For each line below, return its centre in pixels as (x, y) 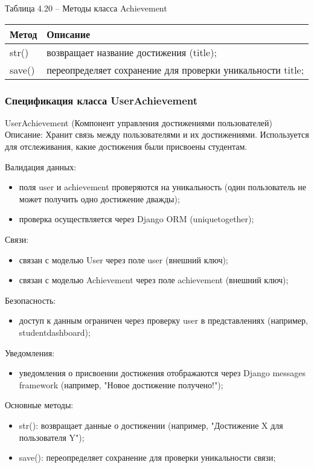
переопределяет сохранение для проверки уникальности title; (175, 69)
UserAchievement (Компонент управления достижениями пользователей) (139, 122)
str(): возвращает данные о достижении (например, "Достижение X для (151, 425)
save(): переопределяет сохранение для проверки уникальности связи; (147, 457)
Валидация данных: (41, 166)
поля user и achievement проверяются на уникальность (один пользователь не (163, 187)
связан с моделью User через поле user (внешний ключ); (123, 259)
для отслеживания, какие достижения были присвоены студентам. (126, 146)
